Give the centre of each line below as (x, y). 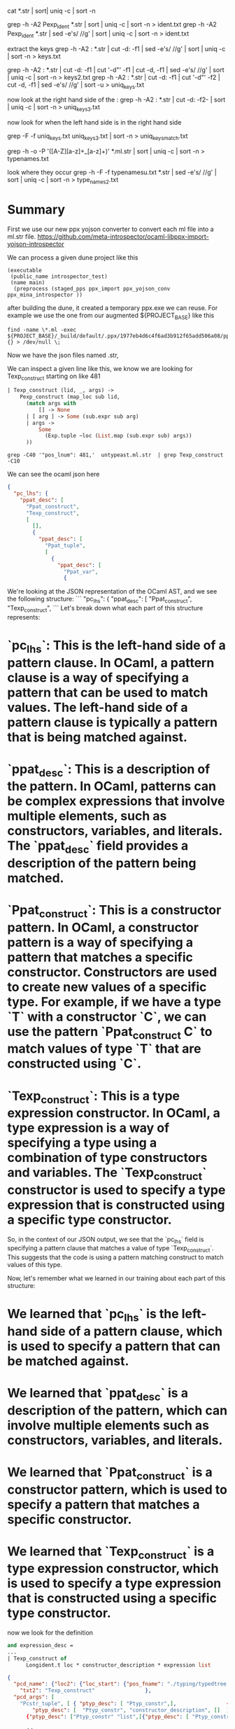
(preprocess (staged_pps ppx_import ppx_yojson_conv (92, 288)
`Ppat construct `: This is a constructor (114, 911)
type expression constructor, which (113, 1569)
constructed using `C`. (74, 1064)
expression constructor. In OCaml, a (114, 1113)
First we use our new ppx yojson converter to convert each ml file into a (111, 229)
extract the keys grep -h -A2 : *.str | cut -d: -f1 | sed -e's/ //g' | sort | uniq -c (116, 48)
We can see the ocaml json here (54, 474)
